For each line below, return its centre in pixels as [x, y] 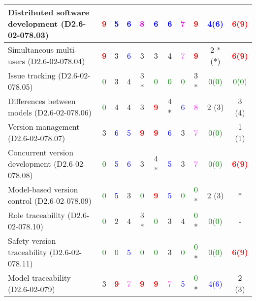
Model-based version [43, 189]
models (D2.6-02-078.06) [50, 112]
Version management [44, 127]
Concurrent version [41, 152]
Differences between [42, 101]
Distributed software [49, 12]
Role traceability [36, 215]
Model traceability [40, 278]
